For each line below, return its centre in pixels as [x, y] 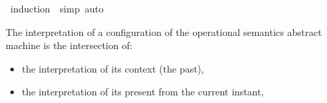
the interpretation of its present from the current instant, [143, 92]
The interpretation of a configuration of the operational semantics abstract [164, 31]
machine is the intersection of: [69, 45]
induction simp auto [57, 8]
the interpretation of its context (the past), [113, 68]
